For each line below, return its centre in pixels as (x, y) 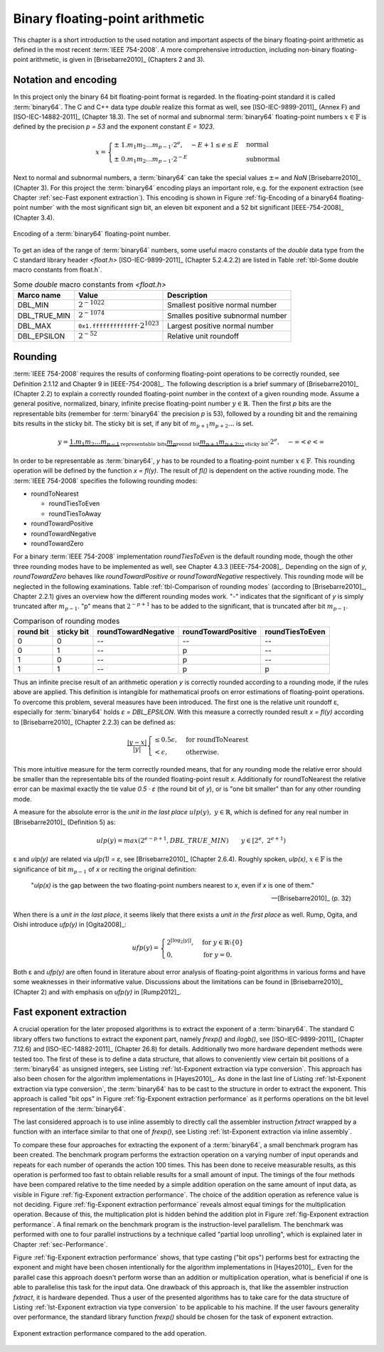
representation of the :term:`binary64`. (70, 1109)
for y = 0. (218, 954)
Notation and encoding (65, 80)
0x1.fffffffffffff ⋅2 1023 (119, 325)
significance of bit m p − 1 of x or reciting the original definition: (105, 870)
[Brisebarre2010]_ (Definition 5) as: (65, 822)
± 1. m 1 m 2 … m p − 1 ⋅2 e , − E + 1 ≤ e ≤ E (176, 145)
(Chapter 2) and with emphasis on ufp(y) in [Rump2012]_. (97, 991)
